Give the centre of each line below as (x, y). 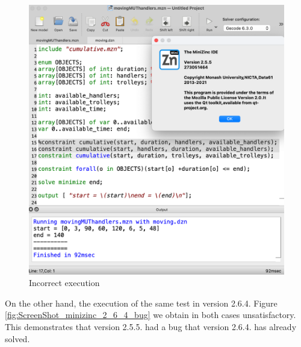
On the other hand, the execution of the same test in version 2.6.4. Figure (141, 303)
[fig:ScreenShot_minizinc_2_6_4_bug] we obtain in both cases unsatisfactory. (150, 315)
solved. (17, 338)
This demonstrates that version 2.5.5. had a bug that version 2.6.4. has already (151, 327)
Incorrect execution (64, 283)
